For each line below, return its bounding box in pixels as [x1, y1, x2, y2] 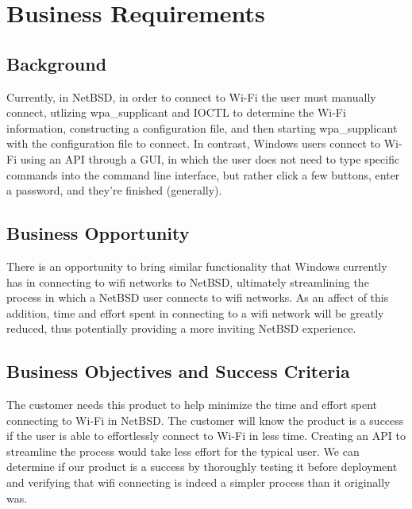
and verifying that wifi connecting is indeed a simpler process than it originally [6, 474, 391, 491]
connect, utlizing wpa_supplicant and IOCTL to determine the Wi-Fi [6, 104, 346, 121]
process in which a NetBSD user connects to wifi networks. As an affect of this [6, 289, 389, 306]
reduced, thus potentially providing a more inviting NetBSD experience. [6, 320, 356, 337]
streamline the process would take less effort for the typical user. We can [6, 442, 360, 459]
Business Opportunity [6, 221, 190, 245]
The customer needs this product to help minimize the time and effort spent [6, 396, 378, 413]
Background [6, 51, 107, 75]
